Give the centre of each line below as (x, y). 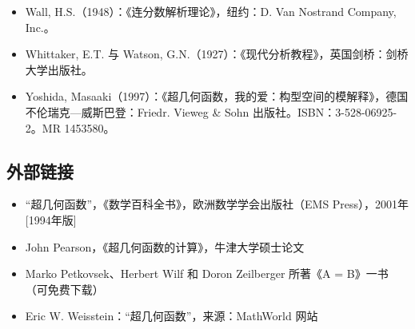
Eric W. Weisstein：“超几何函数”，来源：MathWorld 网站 (172, 316)
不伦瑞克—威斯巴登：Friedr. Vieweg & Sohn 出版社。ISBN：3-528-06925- (211, 111)
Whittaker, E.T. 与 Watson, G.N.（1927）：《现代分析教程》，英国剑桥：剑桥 (217, 54)
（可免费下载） (64, 289)
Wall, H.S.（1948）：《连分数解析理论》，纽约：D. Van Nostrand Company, (211, 11)
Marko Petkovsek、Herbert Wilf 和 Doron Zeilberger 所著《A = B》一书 (207, 274)
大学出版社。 (59, 69)
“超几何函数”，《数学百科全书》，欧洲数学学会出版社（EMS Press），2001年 (217, 204)
